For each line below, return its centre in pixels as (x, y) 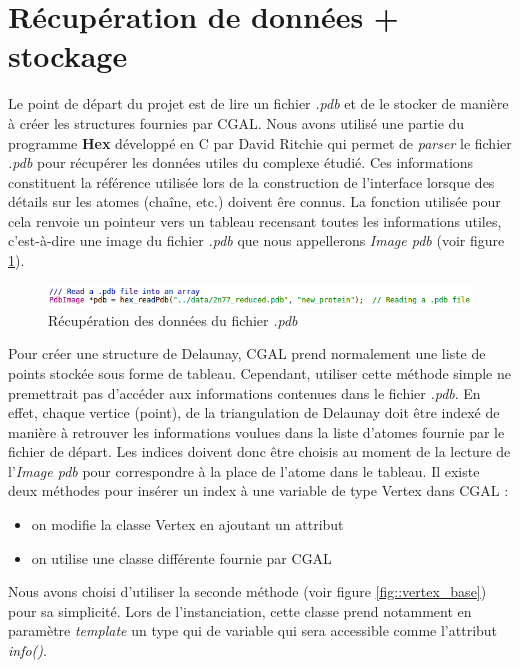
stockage (68, 55)
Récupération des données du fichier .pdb (173, 319)
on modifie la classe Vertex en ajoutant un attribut (187, 524)
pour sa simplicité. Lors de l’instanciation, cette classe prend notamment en (240, 610)
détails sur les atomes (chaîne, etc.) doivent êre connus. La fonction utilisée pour (254, 201)
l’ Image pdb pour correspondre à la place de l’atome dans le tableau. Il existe (244, 470)
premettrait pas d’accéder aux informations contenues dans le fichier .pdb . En (244, 392)
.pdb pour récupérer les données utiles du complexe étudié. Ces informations (241, 162)
